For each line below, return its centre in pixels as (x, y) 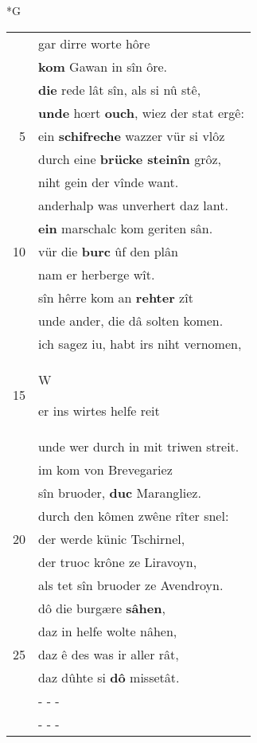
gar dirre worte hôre (94, 43)
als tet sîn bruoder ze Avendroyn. (131, 585)
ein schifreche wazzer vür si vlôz (132, 135)
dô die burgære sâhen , (102, 608)
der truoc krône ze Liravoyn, (118, 561)
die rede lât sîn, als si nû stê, (120, 89)
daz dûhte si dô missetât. (109, 677)
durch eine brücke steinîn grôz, (130, 158)
